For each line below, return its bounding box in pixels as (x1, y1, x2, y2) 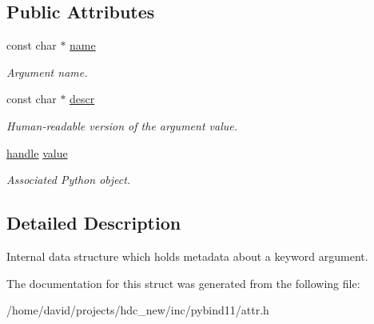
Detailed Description (6, 210, 181, 235)
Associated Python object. (6, 171, 131, 188)
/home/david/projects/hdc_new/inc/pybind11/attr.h (6, 302, 269, 318)
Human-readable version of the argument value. (6, 117, 237, 134)
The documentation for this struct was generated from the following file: (6, 274, 360, 291)
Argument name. (6, 63, 88, 80)
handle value (6, 144, 68, 161)
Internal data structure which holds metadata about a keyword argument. (6, 247, 368, 264)
